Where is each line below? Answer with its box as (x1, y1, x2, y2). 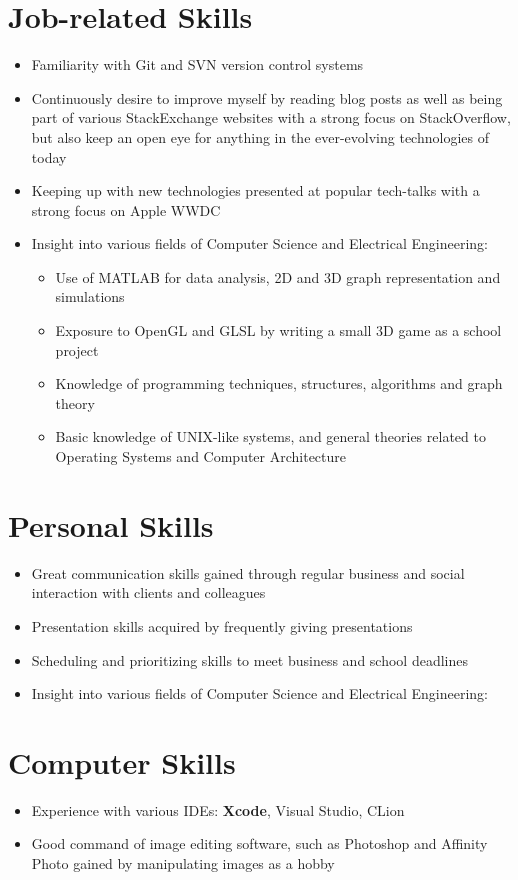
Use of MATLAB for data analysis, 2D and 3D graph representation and (55, 266, 501, 287)
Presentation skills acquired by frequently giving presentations (31, 615, 413, 636)
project (55, 339, 99, 360)
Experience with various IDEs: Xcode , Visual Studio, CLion (31, 799, 405, 820)
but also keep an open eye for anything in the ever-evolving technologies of (31, 126, 489, 147)
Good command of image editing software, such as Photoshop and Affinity (31, 833, 488, 854)
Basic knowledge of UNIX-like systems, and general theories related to (55, 426, 486, 447)
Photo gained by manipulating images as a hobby (31, 853, 335, 874)
